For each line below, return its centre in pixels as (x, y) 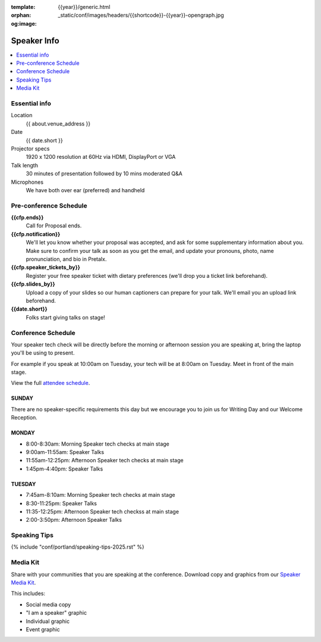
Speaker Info (35, 41)
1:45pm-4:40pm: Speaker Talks (64, 469)
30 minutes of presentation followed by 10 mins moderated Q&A (104, 174)
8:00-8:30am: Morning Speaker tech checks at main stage (97, 444)
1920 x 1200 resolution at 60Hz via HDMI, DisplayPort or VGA (101, 157)
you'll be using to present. (43, 353)
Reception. (24, 418)
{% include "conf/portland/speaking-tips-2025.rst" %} (78, 547)
